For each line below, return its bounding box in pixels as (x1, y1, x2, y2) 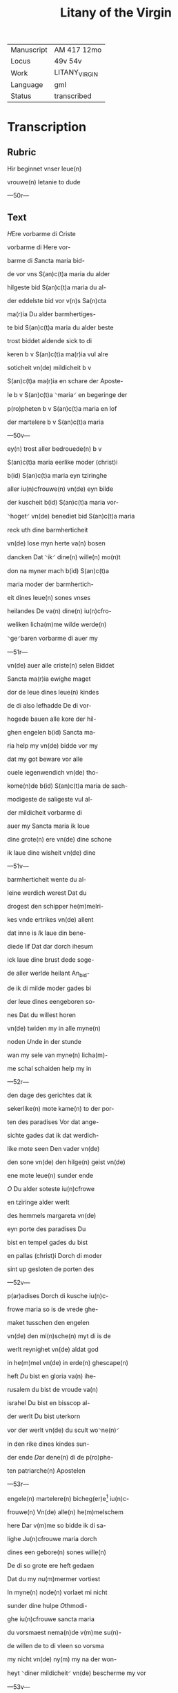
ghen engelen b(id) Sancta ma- (7, 728, 96, 737)
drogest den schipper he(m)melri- (7, 902, 104, 911)
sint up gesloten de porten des (7, 1265, 95, 1273)
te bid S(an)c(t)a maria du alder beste (7, 323, 114, 332)
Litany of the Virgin (59, 5, 172, 21)
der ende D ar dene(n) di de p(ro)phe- (7, 1453, 114, 1461)
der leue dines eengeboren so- (7, 997, 95, 1005)
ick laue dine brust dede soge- (7, 956, 95, 964)
